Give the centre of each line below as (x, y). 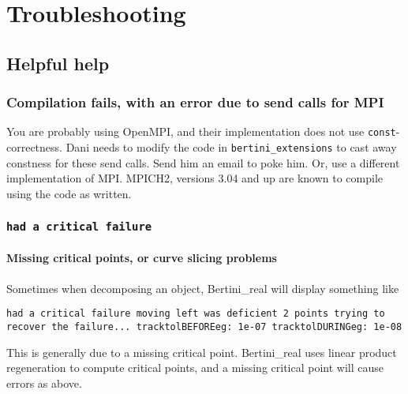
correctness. (34, 147)
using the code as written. (69, 193)
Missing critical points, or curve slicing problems (142, 258)
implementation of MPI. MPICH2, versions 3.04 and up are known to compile (195, 178)
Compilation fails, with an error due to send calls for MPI (195, 102)
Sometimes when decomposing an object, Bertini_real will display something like (203, 288)
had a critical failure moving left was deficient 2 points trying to (196, 314)
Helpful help (58, 63)
